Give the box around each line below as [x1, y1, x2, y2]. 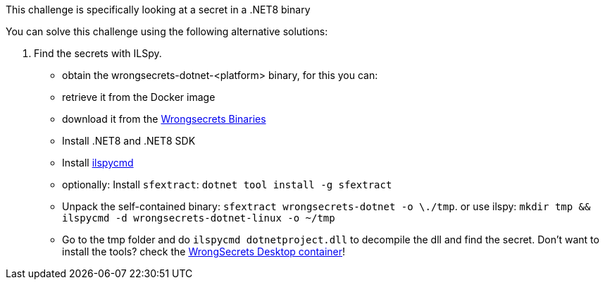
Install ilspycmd [62, 157, 134, 169]
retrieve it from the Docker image [62, 91, 216, 103]
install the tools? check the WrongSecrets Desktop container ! [62, 245, 346, 257]
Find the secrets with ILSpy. [34, 47, 162, 59]
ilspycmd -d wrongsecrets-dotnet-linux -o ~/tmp [62, 212, 335, 224]
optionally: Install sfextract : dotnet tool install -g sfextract [62, 178, 392, 190]
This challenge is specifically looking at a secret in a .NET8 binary [6, 4, 311, 16]
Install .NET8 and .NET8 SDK [62, 135, 196, 147]
